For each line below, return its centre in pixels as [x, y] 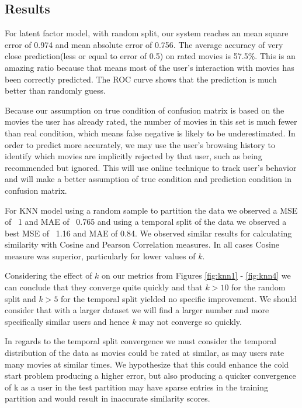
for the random [258, 287]
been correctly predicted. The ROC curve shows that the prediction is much [141, 79]
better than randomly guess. [55, 90]
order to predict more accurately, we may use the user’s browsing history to [140, 144]
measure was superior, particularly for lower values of [100, 256]
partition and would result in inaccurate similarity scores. [107, 398]
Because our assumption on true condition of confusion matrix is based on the [145, 110]
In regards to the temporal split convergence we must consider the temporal [140, 341]
